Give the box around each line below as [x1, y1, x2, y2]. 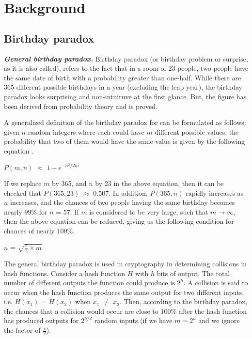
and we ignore [198, 315, 240, 325]
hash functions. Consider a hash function [4, 268, 126, 278]
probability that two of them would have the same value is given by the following [4, 136, 245, 146]
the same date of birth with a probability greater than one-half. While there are [4, 72, 241, 82]
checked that [4, 187, 41, 198]
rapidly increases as [186, 187, 244, 198]
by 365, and [52, 178, 87, 188]
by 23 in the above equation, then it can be [95, 178, 224, 188]
